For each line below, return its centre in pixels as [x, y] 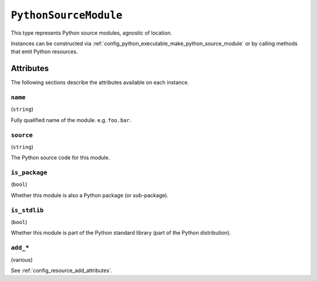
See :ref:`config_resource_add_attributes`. [62, 270]
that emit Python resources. [44, 52]
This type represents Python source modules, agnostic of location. [92, 33]
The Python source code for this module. [60, 158]
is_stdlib [27, 210]
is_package [29, 173]
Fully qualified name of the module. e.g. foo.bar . [71, 120]
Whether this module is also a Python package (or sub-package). [90, 195]
